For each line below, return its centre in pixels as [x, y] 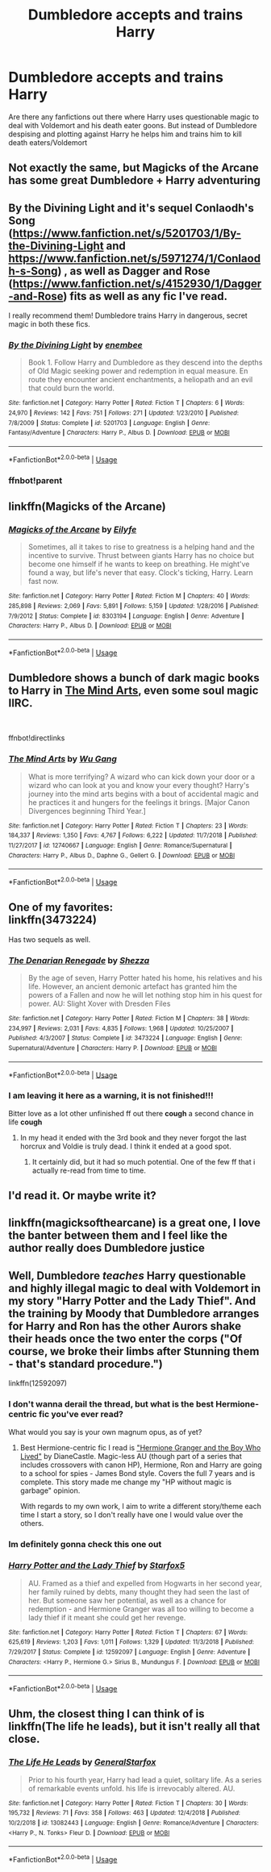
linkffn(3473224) [52, 920]
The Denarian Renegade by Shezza [79, 960]
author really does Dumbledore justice [107, 1248]
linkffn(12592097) [38, 1383]
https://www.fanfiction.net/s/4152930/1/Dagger [137, 284]
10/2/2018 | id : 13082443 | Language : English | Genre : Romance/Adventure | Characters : [134, 1823]
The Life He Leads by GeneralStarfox [82, 1762]
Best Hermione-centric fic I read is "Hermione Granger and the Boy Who [140, 1447]
